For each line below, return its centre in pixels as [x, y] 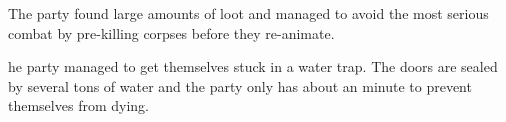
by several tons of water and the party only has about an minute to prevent [240, 85]
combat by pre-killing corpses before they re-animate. [171, 32]
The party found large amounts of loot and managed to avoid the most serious [248, 13]
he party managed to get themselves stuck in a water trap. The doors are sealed [253, 66]
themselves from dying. [78, 105]
